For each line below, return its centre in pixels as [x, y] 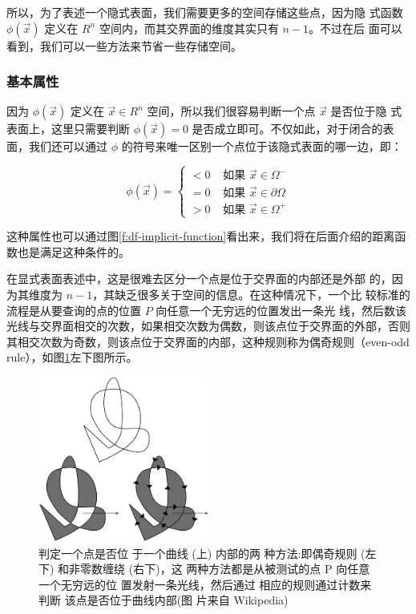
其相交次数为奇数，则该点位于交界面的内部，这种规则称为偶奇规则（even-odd [208, 341]
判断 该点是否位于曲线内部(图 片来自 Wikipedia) [164, 600]
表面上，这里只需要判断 [68, 129]
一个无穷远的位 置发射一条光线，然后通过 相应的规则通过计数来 [205, 584]
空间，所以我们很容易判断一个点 [231, 111]
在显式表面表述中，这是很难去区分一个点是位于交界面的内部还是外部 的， [199, 279]
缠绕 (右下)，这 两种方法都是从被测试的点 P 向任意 [236, 569]
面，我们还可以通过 [57, 146]
